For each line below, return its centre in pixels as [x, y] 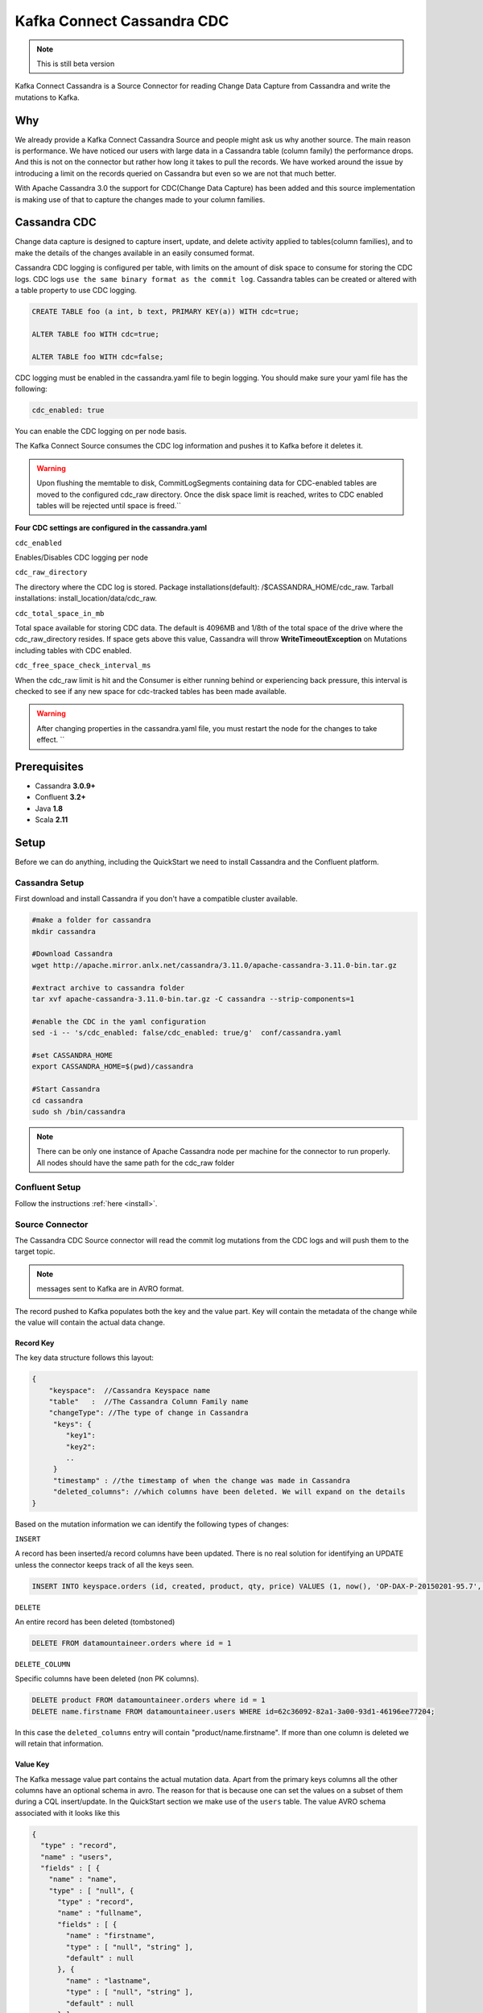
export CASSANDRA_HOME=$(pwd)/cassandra [112, 1066]
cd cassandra [58, 1100]
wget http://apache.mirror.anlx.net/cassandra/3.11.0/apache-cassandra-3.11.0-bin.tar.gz [215, 965]
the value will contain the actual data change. [90, 1322]
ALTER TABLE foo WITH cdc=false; [98, 357]
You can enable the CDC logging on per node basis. [101, 431]
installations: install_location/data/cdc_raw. [86, 598]
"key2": [81, 1447]
